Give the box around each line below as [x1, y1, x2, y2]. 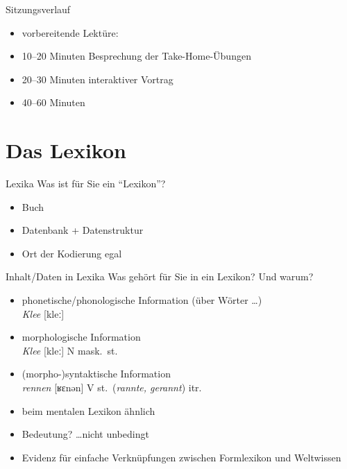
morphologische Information [22, 330, 141, 344]
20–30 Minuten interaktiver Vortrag [22, 71, 173, 86]
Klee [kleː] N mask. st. [22, 343, 118, 357]
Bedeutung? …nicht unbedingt [22, 427, 149, 441]
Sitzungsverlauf [6, 2, 71, 16]
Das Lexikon [6, 136, 126, 164]
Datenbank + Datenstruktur [22, 223, 144, 237]
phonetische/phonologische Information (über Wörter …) [22, 293, 262, 307]
